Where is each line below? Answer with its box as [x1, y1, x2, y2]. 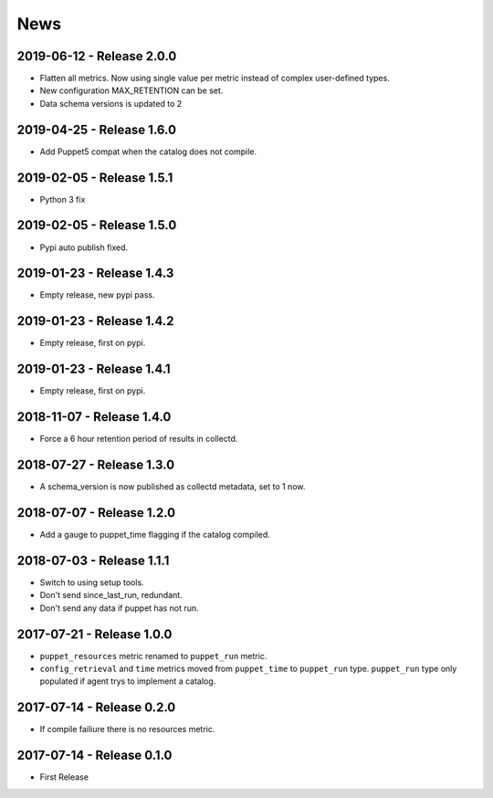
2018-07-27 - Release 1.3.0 [16, 457, 175, 472]
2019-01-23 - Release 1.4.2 [16, 313, 174, 329]
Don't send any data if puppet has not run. [39, 603, 200, 614]
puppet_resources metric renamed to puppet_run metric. [39, 650, 267, 661]
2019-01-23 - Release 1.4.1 [16, 362, 171, 377]
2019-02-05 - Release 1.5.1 [16, 170, 173, 185]
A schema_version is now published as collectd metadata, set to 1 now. [39, 481, 306, 492]
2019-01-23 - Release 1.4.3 [16, 266, 174, 281]
